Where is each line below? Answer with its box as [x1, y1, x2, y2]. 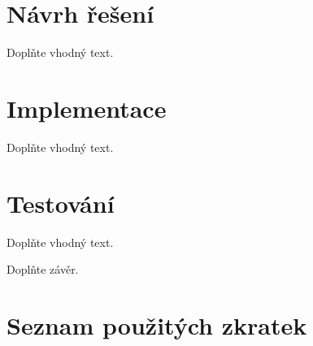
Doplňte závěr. [7, 261, 79, 278]
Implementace [7, 91, 167, 124]
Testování [7, 186, 115, 219]
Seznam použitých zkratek [7, 308, 307, 341]
